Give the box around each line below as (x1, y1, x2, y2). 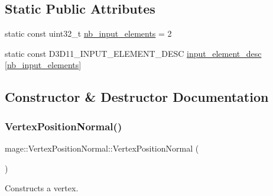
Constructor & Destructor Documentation (5, 88, 269, 106)
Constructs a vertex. (5, 182, 79, 194)
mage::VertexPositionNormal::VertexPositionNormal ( (5, 142, 199, 154)
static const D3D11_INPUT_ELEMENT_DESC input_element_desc (5, 47, 262, 59)
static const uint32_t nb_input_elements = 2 (5, 27, 172, 40)
